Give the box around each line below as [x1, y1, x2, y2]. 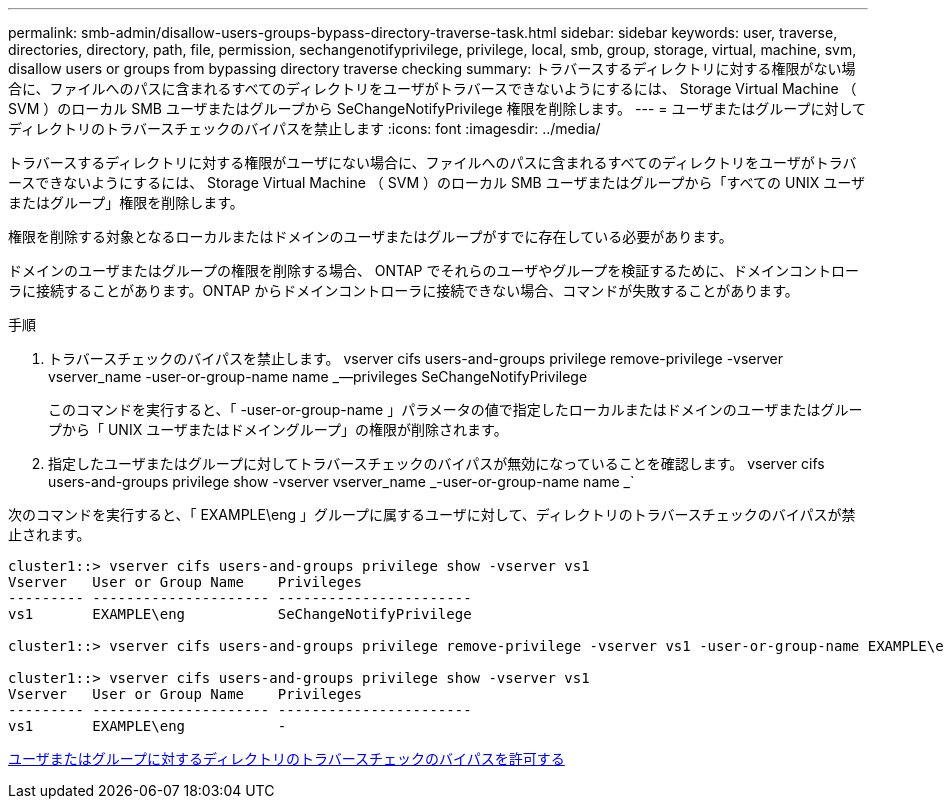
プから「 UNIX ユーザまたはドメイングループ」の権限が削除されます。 [48, 421, 508, 438]
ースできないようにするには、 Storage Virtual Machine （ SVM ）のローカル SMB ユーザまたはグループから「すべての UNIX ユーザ [8, 174, 865, 191]
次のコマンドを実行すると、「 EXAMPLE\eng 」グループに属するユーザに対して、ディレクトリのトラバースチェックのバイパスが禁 [8, 506, 856, 523]
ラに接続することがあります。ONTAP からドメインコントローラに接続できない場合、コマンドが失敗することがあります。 [8, 282, 799, 299]
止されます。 [8, 526, 91, 543]
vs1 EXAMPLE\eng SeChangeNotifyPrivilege [8, 606, 472, 622]
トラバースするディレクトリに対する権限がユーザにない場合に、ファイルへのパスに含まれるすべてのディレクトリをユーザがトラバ [8, 154, 857, 171]
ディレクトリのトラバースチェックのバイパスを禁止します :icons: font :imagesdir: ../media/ [8, 120, 601, 137]
